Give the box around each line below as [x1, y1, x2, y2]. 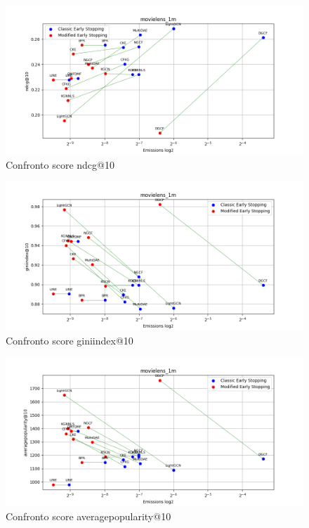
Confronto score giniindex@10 [6, 333, 133, 347]
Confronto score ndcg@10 [6, 157, 114, 172]
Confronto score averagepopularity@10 [6, 508, 171, 523]
